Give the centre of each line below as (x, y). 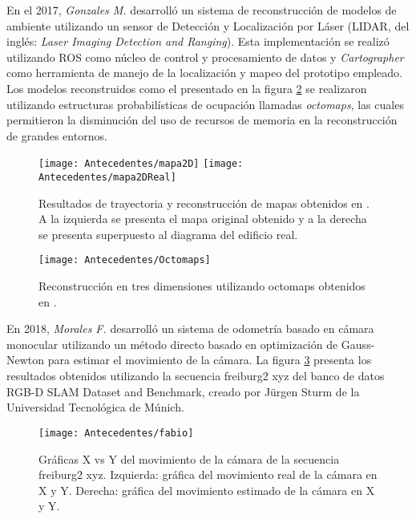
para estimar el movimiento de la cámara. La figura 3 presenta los (210, 360)
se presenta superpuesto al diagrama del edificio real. (168, 234)
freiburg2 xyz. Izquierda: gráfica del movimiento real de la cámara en (208, 474)
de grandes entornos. (57, 135)
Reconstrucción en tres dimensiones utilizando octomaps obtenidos (202, 286)
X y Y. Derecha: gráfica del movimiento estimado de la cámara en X (207, 490)
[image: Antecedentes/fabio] (116, 433)
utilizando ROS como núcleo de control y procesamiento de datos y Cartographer (205, 57)
